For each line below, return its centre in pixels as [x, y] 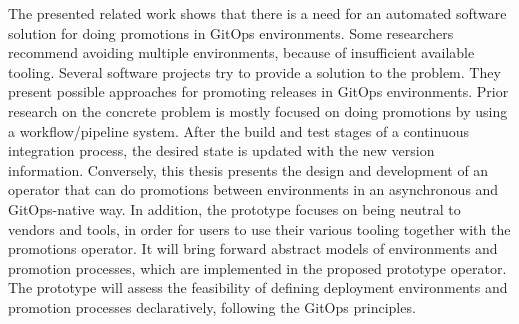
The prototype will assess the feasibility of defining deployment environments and [258, 287]
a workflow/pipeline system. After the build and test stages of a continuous [238, 130]
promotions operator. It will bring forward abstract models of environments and [253, 248]
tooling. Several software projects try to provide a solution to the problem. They [254, 71]
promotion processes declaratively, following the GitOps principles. [212, 306]
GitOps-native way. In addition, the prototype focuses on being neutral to [234, 208]
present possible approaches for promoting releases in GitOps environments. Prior [258, 91]
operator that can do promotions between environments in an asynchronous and [253, 189]
